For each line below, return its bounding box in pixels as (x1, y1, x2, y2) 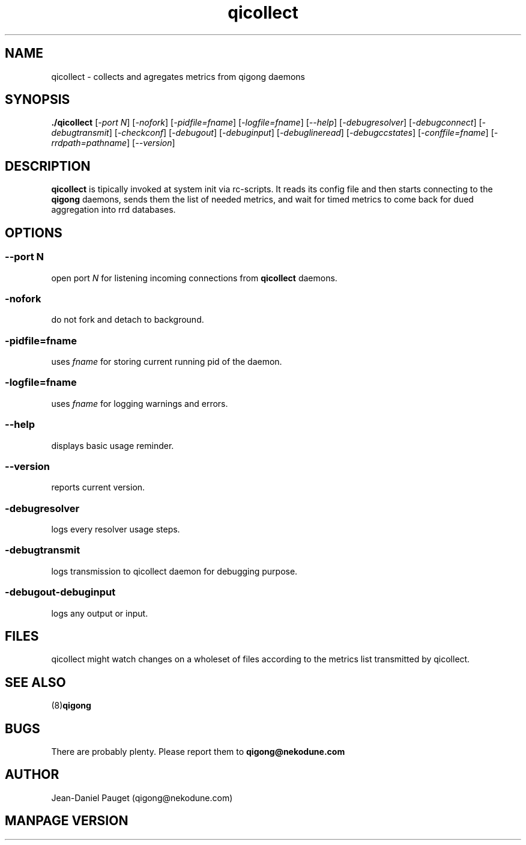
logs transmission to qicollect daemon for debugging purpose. (51, 566, 298, 576)
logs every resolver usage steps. (51, 524, 180, 534)
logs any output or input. (51, 608, 148, 618)
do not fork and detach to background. (51, 314, 204, 325)
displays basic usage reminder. (51, 440, 174, 451)
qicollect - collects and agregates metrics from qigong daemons (51, 71, 305, 82)
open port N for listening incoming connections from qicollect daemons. (51, 272, 337, 283)
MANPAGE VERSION (5, 813, 128, 829)
